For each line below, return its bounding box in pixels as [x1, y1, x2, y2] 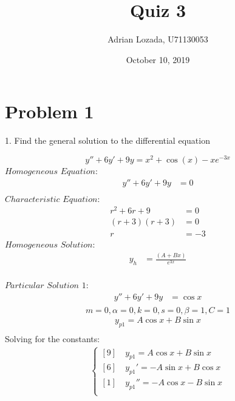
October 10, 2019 [126, 53, 190, 66]
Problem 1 [5, 99, 94, 124]
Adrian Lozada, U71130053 [107, 33, 208, 45]
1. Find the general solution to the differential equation [5, 134, 210, 147]
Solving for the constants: [5, 332, 100, 345]
